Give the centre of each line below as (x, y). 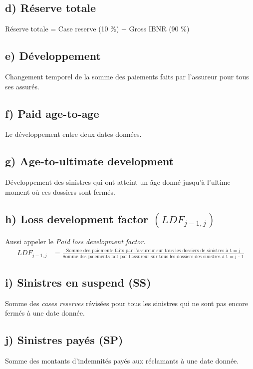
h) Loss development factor (77, 218)
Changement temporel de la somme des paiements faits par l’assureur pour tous (127, 76)
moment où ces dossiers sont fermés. (60, 191)
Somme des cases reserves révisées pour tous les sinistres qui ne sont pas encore (127, 303)
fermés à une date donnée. (45, 313)
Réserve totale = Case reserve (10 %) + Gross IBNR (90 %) (97, 29)
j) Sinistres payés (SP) (64, 340)
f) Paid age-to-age (52, 113)
